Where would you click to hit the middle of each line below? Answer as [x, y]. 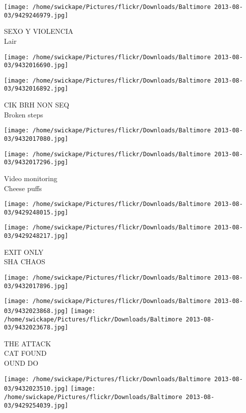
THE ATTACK [28, 343]
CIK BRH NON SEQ [37, 105]
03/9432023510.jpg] [36, 389]
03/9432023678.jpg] [36, 328]
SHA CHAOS [25, 261]
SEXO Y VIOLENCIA [39, 31]
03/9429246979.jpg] [36, 15]
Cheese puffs [23, 188]
